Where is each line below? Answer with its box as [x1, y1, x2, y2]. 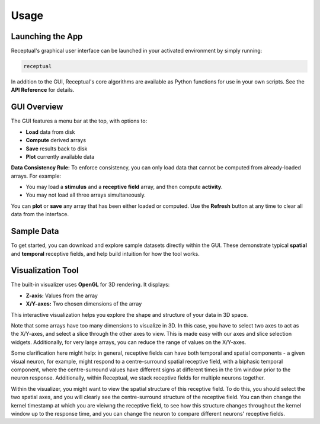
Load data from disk [25, 128, 75, 136]
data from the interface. [11, 211, 69, 218]
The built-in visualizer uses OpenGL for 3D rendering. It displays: [11, 281, 170, 288]
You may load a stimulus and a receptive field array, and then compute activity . [25, 184, 223, 191]
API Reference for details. [11, 86, 75, 94]
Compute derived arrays [25, 137, 86, 144]
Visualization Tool [11, 265, 79, 275]
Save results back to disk [25, 145, 88, 152]
